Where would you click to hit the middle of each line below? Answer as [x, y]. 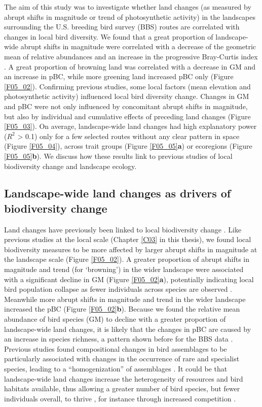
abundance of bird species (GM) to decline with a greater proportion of [115, 319]
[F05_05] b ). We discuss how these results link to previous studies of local [118, 156]
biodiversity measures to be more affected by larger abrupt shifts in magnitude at [131, 249]
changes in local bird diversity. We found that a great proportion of [109, 36]
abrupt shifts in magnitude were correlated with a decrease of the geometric [138, 46]
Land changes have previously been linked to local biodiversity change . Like [123, 229]
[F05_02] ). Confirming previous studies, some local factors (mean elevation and [127, 86]
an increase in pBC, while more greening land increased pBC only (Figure [119, 76]
